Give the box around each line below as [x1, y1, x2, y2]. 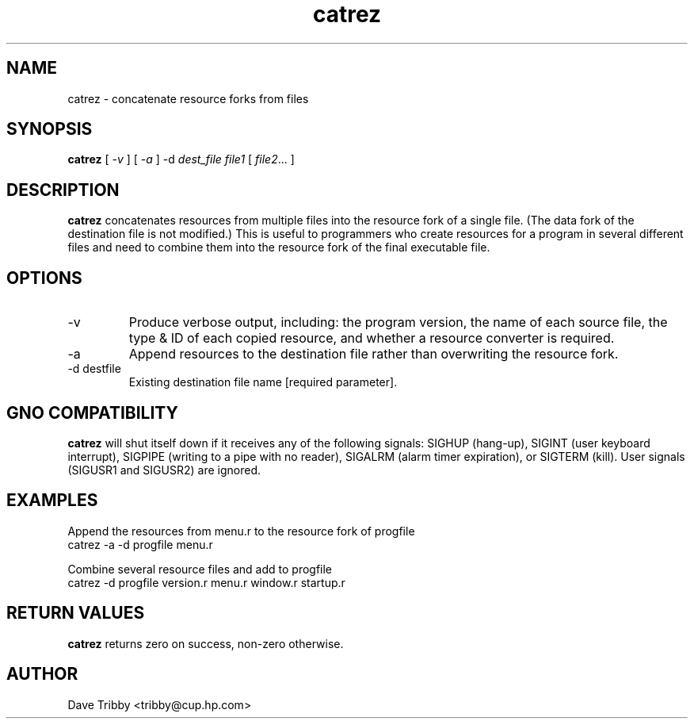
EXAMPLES [6, 490, 98, 511]
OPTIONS [6, 267, 82, 288]
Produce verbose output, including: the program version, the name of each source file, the [128, 314, 668, 331]
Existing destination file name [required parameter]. [128, 375, 398, 389]
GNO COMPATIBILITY [6, 402, 178, 423]
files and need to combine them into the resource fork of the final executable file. [67, 240, 490, 255]
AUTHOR [6, 664, 78, 685]
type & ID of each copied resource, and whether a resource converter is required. [128, 330, 615, 347]
